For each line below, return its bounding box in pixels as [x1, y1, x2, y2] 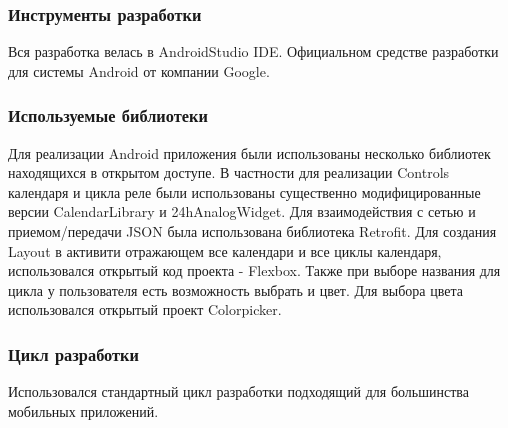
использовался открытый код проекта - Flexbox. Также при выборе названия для [8, 260, 501, 281]
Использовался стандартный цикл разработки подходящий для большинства [8, 381, 469, 402]
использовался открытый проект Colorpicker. [8, 299, 282, 320]
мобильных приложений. [8, 400, 159, 421]
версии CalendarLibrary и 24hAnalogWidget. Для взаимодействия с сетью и [8, 201, 476, 222]
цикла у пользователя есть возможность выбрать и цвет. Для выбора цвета [8, 279, 463, 300]
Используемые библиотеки [8, 103, 208, 128]
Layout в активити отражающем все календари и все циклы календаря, [8, 240, 442, 261]
